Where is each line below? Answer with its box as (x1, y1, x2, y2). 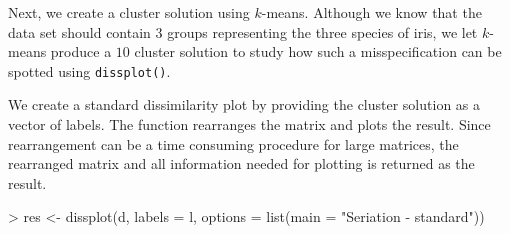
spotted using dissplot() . (8, 60, 171, 81)
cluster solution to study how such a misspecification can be (134, 41, 502, 62)
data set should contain (8, 21, 151, 42)
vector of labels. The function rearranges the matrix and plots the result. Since (8, 114, 491, 135)
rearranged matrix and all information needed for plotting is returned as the (8, 153, 475, 174)
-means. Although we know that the (261, 2, 482, 22)
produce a (50, 41, 112, 62)
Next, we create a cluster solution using (8, 2, 250, 22)
